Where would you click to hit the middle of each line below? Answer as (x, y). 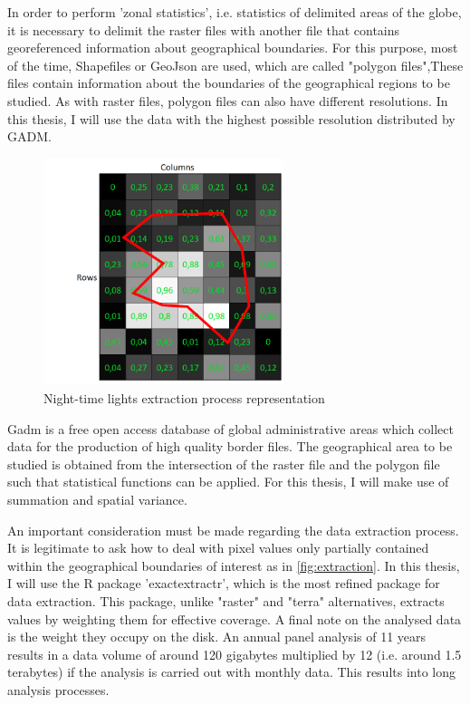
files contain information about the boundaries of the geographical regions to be (229, 83)
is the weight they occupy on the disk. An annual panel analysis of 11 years (217, 637)
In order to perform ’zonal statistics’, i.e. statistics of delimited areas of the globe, (235, 12)
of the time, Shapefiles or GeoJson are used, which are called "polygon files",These (235, 65)
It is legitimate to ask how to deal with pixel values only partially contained (218, 548)
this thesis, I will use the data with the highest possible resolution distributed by (231, 118)
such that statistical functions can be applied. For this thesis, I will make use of (228, 482)
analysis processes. (58, 689)
